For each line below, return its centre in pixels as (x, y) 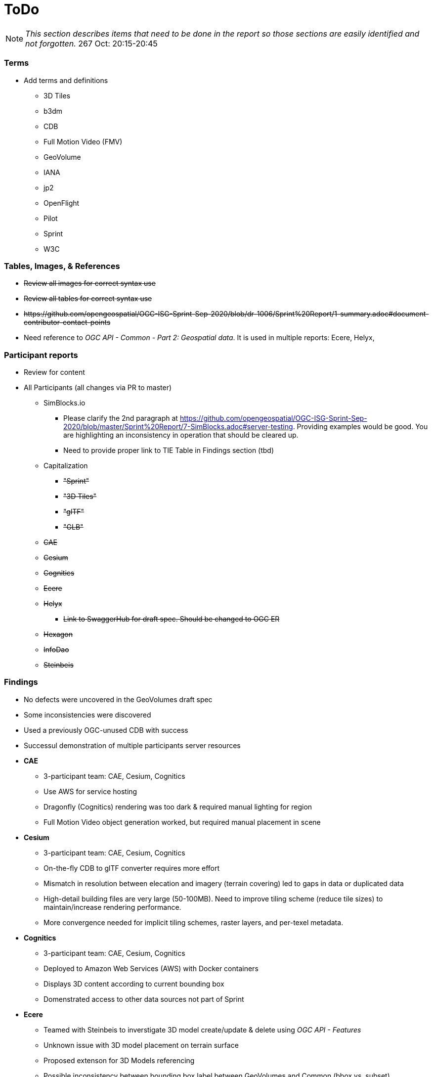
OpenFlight (62, 203)
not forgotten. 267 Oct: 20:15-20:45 (91, 43)
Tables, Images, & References (62, 266)
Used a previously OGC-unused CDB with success (106, 730)
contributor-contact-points (67, 322)
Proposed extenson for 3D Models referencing (119, 1060)
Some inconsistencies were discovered (87, 715)
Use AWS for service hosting (90, 791)
